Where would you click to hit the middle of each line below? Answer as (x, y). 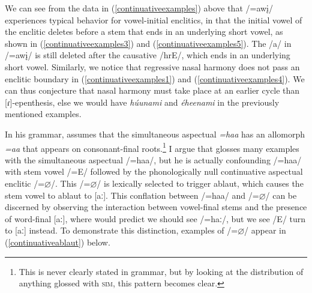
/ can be (281, 195)
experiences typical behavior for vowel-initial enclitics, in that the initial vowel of (154, 20)
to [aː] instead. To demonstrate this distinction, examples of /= (121, 230)
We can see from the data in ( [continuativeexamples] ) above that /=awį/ (139, 8)
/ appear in (265, 230)
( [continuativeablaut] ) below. (58, 242)
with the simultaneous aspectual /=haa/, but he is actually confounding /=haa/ (153, 159)
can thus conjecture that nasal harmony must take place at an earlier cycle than (152, 90)
